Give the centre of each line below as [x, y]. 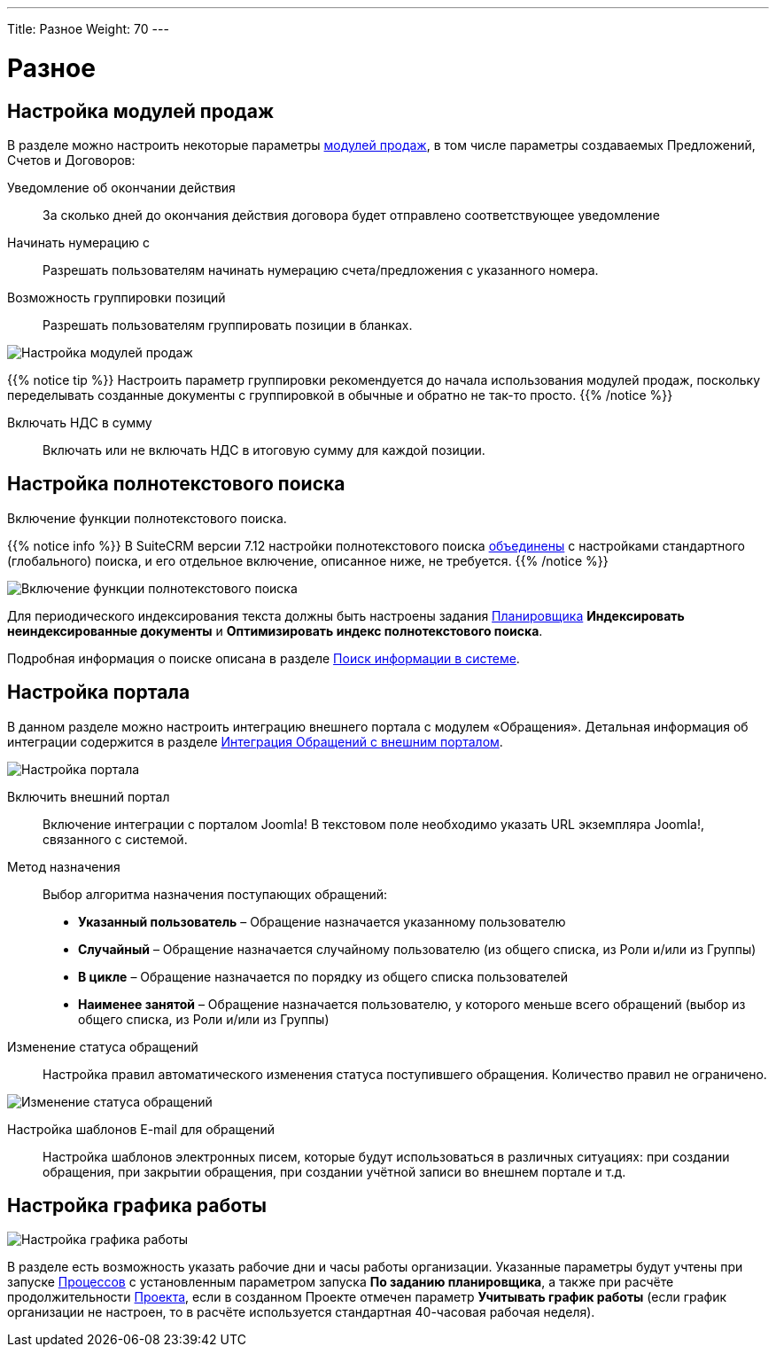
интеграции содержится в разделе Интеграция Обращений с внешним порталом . [255, 741]
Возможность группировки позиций [116, 297]
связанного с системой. [115, 839]
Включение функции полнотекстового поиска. [147, 518]
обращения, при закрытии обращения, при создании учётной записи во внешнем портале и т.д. [334, 1171]
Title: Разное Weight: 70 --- [88, 29]
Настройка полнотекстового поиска [176, 484]
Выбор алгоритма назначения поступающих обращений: [215, 894]
